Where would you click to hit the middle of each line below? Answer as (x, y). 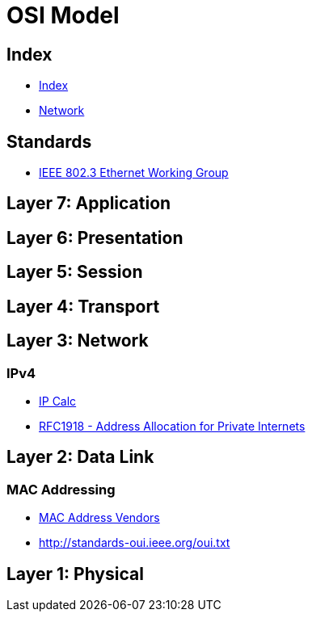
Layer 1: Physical (75, 574)
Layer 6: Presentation (95, 238)
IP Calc (58, 401)
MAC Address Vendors (99, 518)
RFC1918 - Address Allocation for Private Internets (172, 426)
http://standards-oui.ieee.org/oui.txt (135, 543)
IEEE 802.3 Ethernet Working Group (134, 173)
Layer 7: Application (89, 204)
